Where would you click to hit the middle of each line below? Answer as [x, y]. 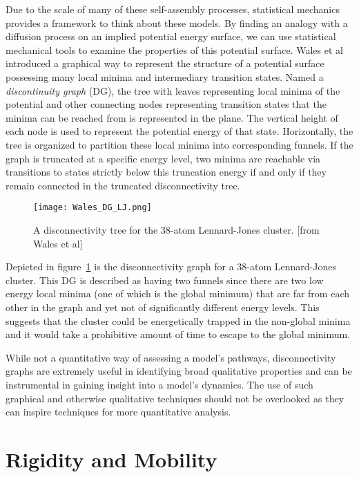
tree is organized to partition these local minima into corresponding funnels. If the [179, 144]
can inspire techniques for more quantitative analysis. [118, 412]
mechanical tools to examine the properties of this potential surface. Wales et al [174, 49]
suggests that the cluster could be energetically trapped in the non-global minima [178, 320]
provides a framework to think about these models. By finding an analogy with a [177, 22]
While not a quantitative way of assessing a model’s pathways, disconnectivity [171, 357]
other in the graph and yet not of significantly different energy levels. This [163, 307]
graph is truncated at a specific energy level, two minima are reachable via [163, 158]
